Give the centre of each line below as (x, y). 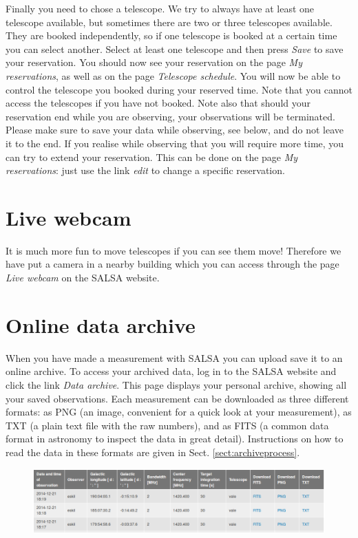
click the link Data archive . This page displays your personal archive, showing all (176, 384)
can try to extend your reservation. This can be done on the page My (152, 157)
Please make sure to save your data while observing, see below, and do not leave (175, 130)
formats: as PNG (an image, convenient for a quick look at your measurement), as (179, 412)
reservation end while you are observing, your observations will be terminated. (170, 116)
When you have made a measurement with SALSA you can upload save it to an (174, 357)
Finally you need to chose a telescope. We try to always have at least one (160, 8)
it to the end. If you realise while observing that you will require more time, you (175, 143)
